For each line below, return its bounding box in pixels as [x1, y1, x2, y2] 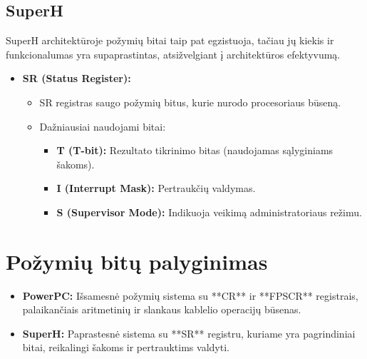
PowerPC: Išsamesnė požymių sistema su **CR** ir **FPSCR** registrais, [22, 288, 358, 303]
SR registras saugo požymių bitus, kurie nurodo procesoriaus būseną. [39, 94, 341, 109]
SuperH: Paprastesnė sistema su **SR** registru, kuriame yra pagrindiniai [22, 325, 356, 340]
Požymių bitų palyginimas [6, 246, 268, 275]
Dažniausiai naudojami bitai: [39, 118, 166, 133]
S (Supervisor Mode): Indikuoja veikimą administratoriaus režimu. [56, 204, 362, 219]
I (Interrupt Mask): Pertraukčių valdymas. [56, 181, 256, 196]
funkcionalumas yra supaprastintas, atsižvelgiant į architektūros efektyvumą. [6, 46, 341, 61]
